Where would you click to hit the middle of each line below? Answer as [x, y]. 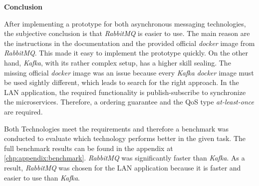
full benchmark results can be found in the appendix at [89, 148]
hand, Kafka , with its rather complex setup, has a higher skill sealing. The [118, 62]
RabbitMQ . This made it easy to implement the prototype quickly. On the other [126, 53]
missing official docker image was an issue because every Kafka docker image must [129, 72]
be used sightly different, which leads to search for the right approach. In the [122, 82]
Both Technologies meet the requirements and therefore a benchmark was [117, 128]
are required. [23, 111]
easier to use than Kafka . [42, 177]
